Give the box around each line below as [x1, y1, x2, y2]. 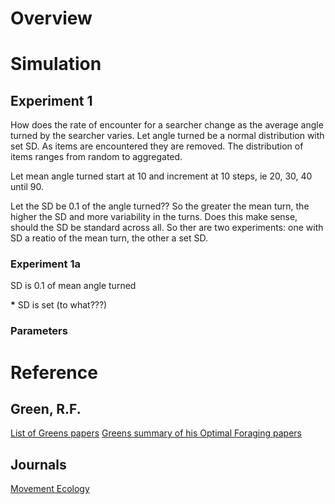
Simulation [10, 53, 102, 76]
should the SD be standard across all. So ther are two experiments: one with [10, 222, 324, 234]
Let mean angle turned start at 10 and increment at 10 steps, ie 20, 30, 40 [10, 170, 313, 182]
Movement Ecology [10, 483, 90, 495]
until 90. [10, 181, 45, 193]
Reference [10, 361, 98, 384]
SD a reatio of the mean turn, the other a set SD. [10, 232, 208, 244]
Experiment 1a [10, 257, 81, 271]
